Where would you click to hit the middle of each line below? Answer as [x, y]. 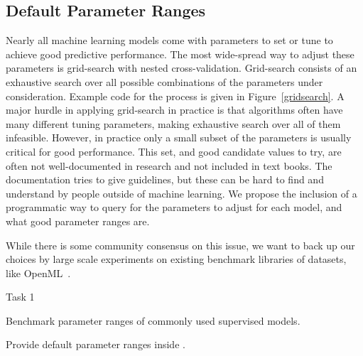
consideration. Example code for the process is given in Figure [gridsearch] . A [175, 96]
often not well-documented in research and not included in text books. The [169, 165]
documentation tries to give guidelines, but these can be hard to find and [165, 179]
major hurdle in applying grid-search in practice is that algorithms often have [174, 110]
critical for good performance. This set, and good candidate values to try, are [174, 151]
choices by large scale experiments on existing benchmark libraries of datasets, [176, 259]
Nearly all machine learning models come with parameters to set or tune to [169, 40]
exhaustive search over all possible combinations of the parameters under [164, 81]
